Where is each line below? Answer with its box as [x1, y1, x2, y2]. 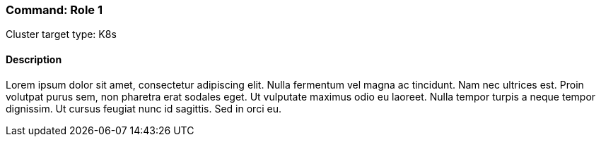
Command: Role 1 [6, 3, 103, 17]
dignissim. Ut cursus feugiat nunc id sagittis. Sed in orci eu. [6, 102, 281, 115]
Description [6, 53, 62, 65]
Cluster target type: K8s [6, 28, 117, 41]
